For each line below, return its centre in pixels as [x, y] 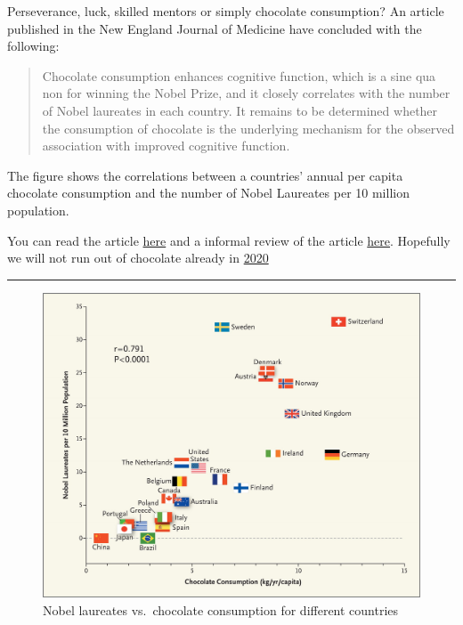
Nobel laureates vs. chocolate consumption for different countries [221, 609]
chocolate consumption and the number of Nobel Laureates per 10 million [208, 193]
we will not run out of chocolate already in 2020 [138, 258]
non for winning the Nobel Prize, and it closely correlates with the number [246, 93]
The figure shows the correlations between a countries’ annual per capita [205, 175]
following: [33, 46]
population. [38, 210]
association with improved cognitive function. [166, 146]
